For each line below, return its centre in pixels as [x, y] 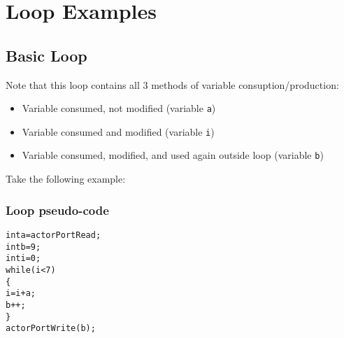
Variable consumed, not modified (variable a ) [119, 108]
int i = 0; [23, 259]
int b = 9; [23, 247]
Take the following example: [66, 179]
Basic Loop [46, 55]
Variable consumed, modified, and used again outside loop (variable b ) [173, 155]
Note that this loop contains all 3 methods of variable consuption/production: [172, 84]
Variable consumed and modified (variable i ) [118, 131]
